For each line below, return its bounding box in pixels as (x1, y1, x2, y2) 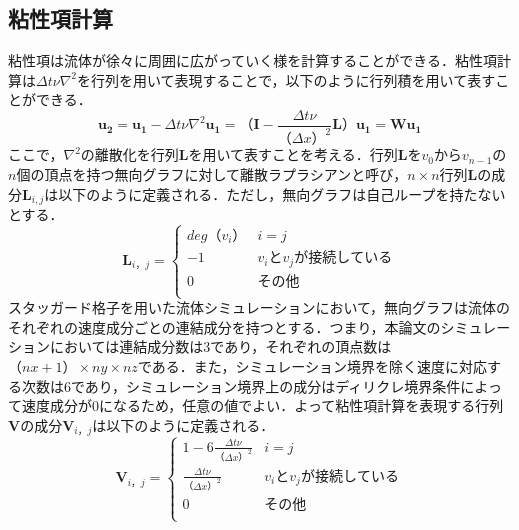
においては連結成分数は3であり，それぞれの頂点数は (49, 336, 392, 357)
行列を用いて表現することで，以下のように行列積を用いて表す (91, 69, 496, 90)
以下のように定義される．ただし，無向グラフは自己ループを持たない (58, 183, 506, 204)
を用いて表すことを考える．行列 (188, 144, 398, 165)
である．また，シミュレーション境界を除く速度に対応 (137, 355, 487, 376)
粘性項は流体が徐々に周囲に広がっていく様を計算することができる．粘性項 (8, 50, 498, 71)
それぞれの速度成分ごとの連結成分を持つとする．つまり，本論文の (8, 316, 441, 337)
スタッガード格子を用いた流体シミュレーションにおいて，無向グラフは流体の (8, 297, 511, 318)
